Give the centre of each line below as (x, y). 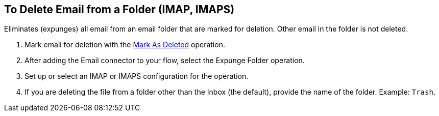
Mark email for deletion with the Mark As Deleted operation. (125, 45)
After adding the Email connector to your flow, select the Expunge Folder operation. (165, 61)
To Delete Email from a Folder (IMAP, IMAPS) (119, 9)
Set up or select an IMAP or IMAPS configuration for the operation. (137, 76)
